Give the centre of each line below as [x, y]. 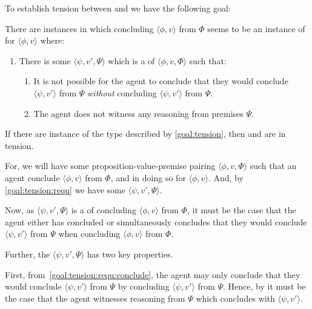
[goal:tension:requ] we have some [65, 189]
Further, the [28, 254]
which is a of [131, 60]
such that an [273, 166]
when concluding [89, 234]
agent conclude [32, 177]
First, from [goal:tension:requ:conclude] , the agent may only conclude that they [153, 274]
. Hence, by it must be [264, 286]
